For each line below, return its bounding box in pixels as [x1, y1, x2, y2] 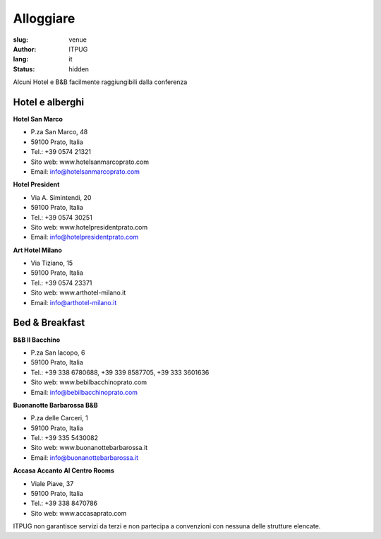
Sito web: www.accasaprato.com [30, 509, 127, 517]
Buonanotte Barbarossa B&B [13, 401, 98, 409]
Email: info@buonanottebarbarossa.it [30, 453, 139, 462]
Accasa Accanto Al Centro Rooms [13, 466, 114, 475]
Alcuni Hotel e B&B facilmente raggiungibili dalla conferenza [13, 78, 188, 86]
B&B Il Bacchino [13, 336, 60, 344]
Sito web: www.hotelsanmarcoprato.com [30, 158, 150, 166]
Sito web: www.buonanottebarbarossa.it [30, 444, 148, 452]
